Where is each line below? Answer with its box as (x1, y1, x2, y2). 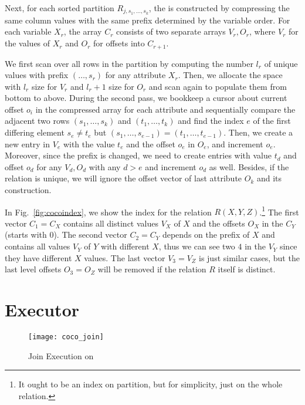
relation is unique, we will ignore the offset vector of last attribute (5, 172, 242, 184)
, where (249, 25, 276, 38)
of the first (253, 114, 291, 127)
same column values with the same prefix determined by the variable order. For (5, 14, 290, 26)
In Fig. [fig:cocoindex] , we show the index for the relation (5, 205, 212, 218)
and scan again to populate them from (148, 80, 287, 92)
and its (256, 172, 282, 184)
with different (101, 240, 150, 252)
